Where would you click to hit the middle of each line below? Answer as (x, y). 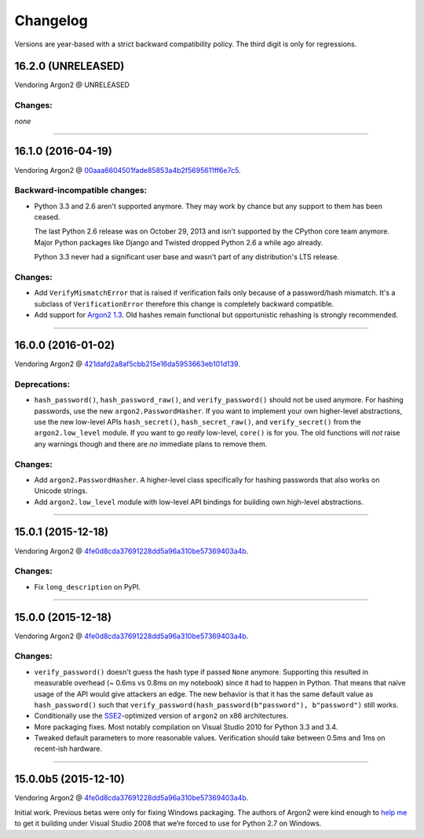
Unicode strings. (61, 491)
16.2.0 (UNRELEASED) (69, 66)
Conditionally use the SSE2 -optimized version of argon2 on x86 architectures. (161, 716)
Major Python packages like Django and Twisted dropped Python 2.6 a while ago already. (179, 242)
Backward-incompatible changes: (81, 190)
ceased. (47, 217)
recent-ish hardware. (68, 749)
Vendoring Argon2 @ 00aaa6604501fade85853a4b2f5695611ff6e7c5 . (128, 170)
